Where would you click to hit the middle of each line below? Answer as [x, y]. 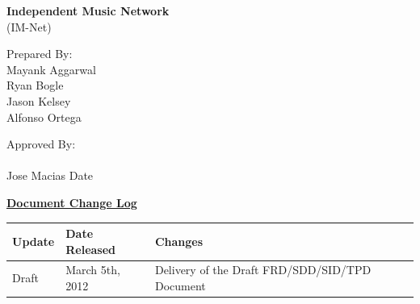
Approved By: [41, 144]
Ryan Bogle [35, 85]
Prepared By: [40, 54]
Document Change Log [72, 202]
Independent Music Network [88, 10]
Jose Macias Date [50, 175]
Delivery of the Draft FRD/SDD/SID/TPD [263, 270]
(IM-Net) [29, 26]
